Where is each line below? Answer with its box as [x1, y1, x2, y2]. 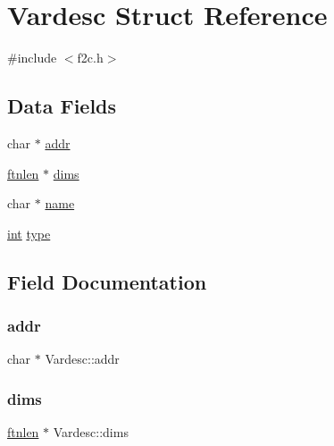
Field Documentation [7, 267, 207, 295]
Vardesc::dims [53, 423, 129, 442]
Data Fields [7, 92, 117, 120]
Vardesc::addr [45, 349, 120, 368]
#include [7, 48, 57, 67]
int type [7, 223, 51, 242]
